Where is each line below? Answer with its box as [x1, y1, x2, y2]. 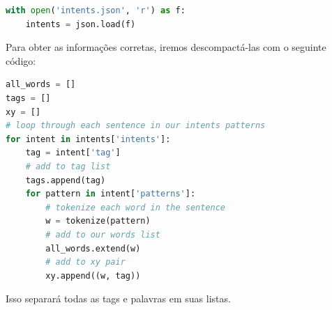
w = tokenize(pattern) [45, 216, 151, 226]
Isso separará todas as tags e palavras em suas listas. [6, 291, 231, 306]
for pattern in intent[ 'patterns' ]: [25, 189, 196, 199]
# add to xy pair [45, 257, 126, 268]
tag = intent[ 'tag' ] [25, 148, 121, 158]
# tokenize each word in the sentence [45, 202, 225, 212]
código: [6, 53, 36, 68]
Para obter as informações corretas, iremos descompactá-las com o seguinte [6, 40, 326, 54]
